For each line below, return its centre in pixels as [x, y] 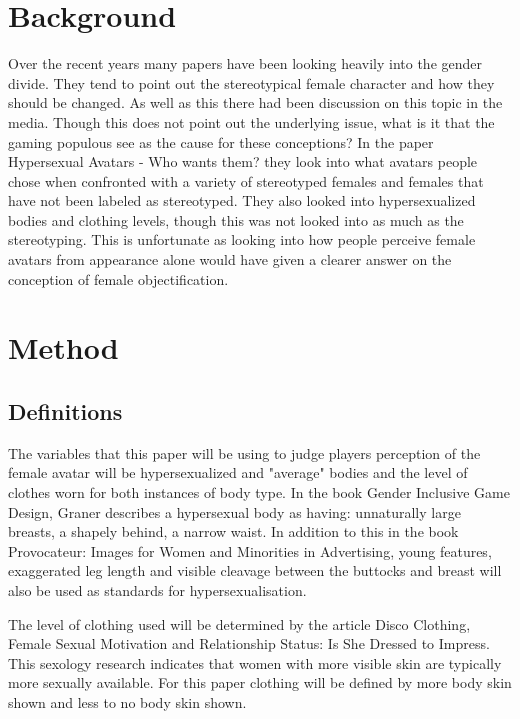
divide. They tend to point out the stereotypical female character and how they [251, 82]
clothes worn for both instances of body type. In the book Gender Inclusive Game [259, 492]
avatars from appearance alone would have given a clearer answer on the [230, 259]
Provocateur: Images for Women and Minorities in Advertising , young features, [250, 550]
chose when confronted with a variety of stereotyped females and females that [246, 180]
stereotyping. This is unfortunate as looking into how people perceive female [242, 239]
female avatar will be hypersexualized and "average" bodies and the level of [238, 472]
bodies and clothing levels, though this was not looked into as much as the [236, 219]
